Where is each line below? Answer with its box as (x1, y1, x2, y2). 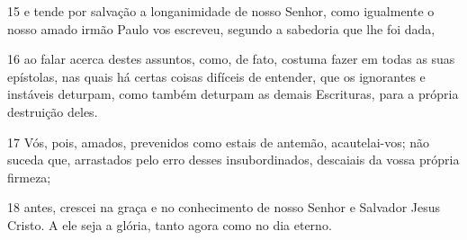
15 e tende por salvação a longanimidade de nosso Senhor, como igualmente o (7, 2, 435, 20)
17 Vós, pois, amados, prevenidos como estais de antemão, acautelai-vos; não (7, 132, 430, 151)
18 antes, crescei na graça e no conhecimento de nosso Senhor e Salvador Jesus (7, 198, 441, 217)
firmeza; (7, 167, 51, 186)
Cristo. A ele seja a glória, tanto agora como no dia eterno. (7, 215, 332, 234)
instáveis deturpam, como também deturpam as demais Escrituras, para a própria (7, 84, 459, 103)
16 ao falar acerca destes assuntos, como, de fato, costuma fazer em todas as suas (7, 49, 455, 68)
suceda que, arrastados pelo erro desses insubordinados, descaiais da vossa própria (7, 150, 460, 169)
